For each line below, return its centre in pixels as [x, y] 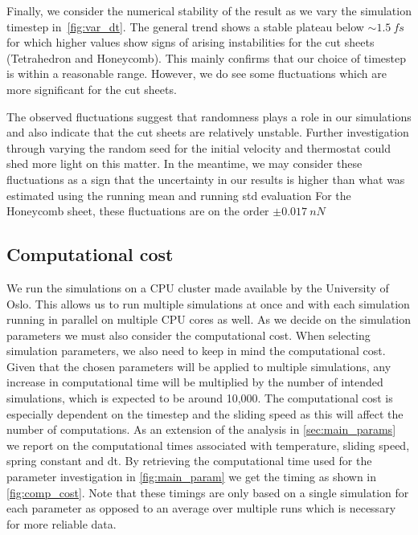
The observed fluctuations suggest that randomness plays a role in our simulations [209, 116]
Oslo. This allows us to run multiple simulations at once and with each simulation [208, 303]
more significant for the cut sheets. [92, 89]
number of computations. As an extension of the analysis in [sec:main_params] [201, 429]
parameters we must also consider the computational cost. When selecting [189, 335]
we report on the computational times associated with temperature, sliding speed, [208, 445]
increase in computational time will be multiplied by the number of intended [195, 382]
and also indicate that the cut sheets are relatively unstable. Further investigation [208, 132]
